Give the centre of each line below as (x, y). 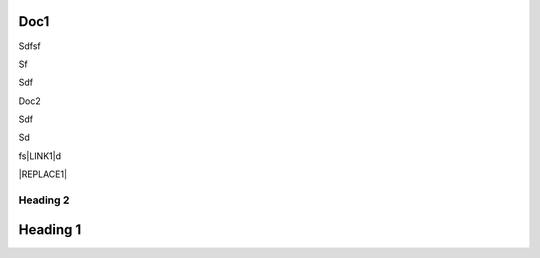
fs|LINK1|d (40, 156)
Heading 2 (44, 200)
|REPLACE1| (43, 174)
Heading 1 (50, 229)
